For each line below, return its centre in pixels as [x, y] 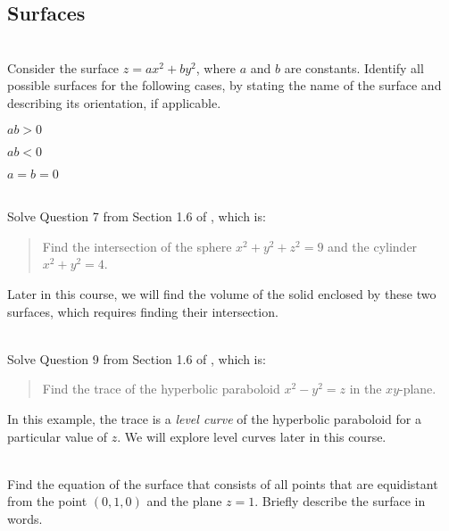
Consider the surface [63, 67]
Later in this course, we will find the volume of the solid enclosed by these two [222, 293]
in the [366, 389]
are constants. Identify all [354, 67]
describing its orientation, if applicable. [114, 102]
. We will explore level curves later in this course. [252, 436]
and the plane [184, 501]
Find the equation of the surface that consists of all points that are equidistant [223, 483]
